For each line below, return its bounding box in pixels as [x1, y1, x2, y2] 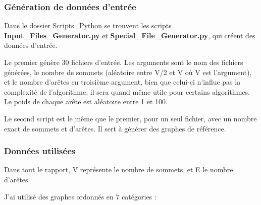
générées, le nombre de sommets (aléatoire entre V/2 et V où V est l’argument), [4, 66, 252, 77]
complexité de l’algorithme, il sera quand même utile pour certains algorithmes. [4, 86, 250, 97]
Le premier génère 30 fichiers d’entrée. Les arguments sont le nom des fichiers [4, 57, 243, 67]
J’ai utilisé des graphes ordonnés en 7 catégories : [4, 191, 156, 201]
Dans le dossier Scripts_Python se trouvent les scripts [4, 20, 172, 31]
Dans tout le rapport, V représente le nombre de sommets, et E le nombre [4, 164, 233, 175]
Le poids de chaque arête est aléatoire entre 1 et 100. [4, 96, 168, 107]
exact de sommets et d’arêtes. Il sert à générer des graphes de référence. [4, 123, 226, 133]
